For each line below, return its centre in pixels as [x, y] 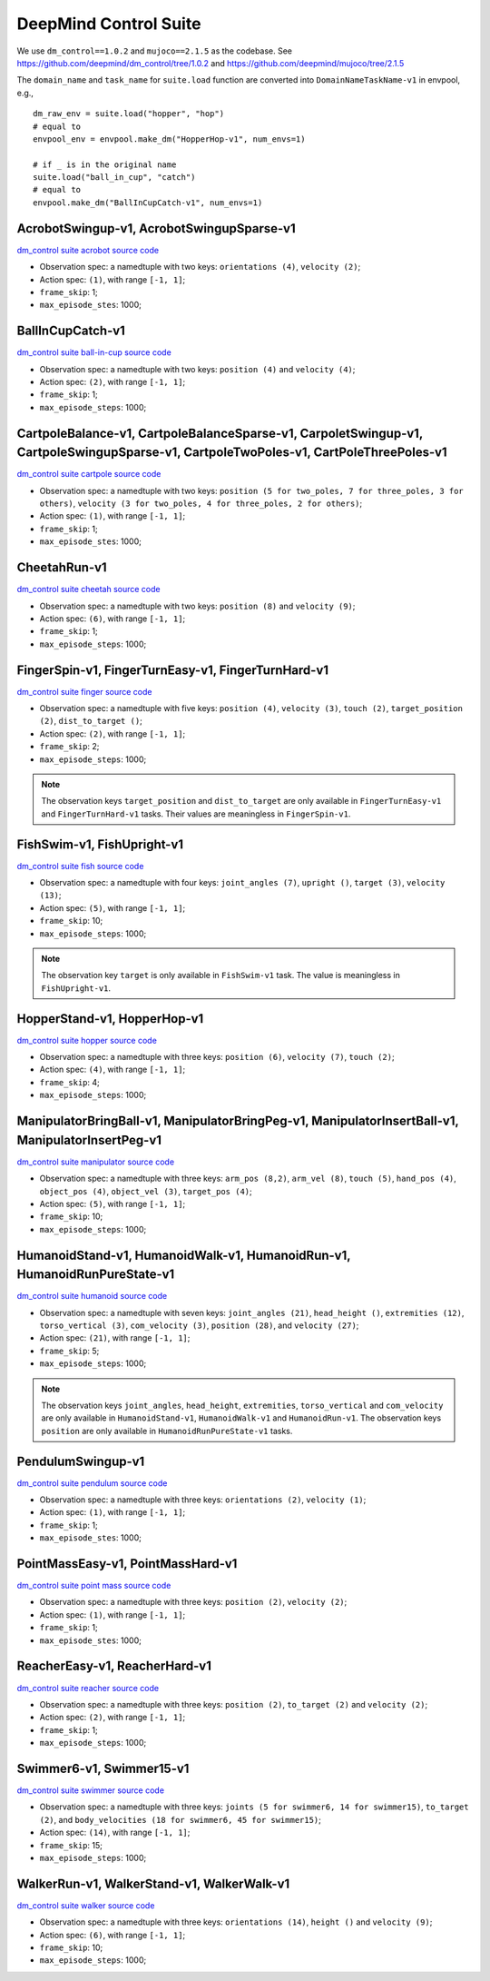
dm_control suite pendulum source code [92, 1483]
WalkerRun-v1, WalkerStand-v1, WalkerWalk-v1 [153, 1883]
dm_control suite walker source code [86, 1905]
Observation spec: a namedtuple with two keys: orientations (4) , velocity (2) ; [200, 267]
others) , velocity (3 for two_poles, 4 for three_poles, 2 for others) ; [201, 503]
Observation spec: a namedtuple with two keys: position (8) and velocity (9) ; [197, 606]
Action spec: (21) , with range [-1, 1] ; [115, 1338]
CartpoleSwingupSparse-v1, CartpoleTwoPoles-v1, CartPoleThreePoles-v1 [232, 453]
